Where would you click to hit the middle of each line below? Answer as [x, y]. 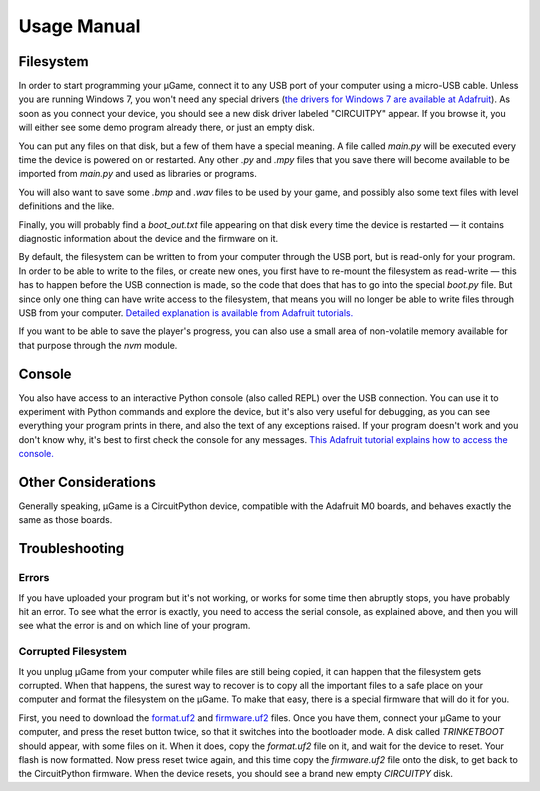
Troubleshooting [71, 548]
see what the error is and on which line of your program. [134, 626]
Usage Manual [79, 26]
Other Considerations [87, 481]
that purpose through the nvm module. [98, 345]
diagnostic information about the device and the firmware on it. [148, 238]
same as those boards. [65, 520]
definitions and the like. [66, 206]
